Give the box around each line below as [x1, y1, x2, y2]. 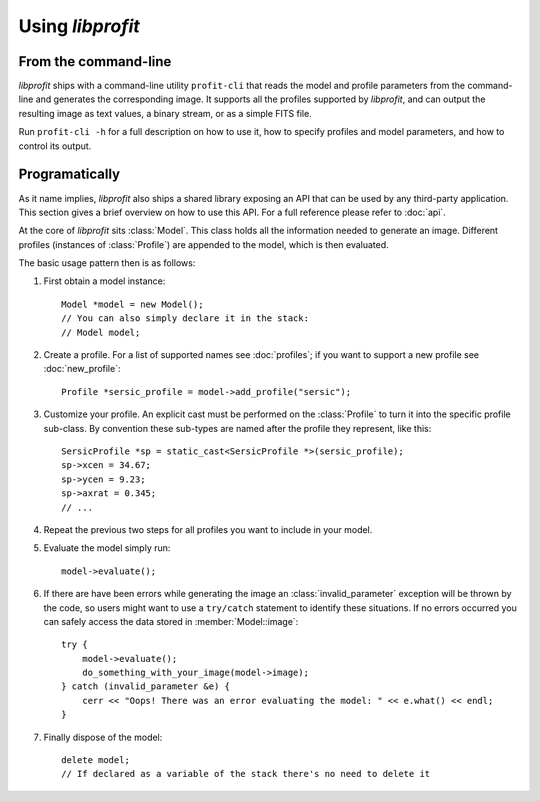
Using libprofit [18, 15, 140, 37]
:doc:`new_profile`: [43, 363, 121, 375]
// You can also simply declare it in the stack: [61, 313, 310, 324]
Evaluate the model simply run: [43, 542, 171, 554]
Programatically [18, 166, 120, 183]
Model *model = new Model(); [61, 298, 204, 310]
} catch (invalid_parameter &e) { [61, 681, 230, 692]
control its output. [18, 140, 92, 152]
